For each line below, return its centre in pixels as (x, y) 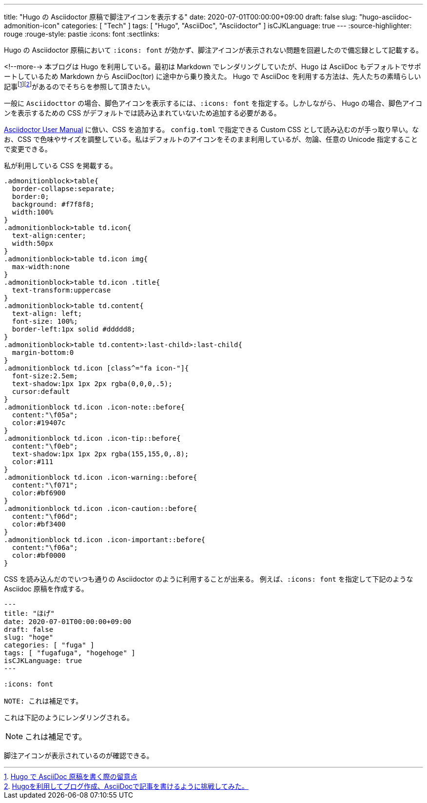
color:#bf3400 (39, 524)
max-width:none (41, 266)
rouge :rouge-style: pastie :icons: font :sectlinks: (82, 34)
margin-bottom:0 (43, 352)
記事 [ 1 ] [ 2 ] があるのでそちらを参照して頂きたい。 (79, 86)
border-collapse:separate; (63, 188)
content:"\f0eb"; (45, 446)
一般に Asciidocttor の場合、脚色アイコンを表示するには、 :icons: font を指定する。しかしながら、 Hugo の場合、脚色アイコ (213, 103)
